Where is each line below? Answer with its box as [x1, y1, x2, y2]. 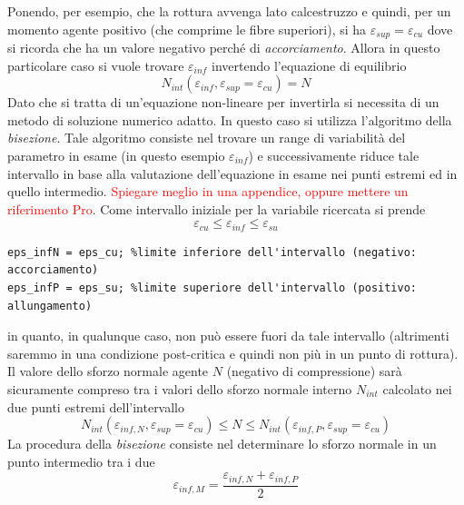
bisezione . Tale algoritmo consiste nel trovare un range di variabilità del [7, 128, 406, 147]
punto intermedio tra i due [7, 451, 155, 470]
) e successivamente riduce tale [248, 146, 420, 165]
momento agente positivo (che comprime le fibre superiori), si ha [7, 19, 367, 38]
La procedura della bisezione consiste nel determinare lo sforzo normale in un [7, 434, 437, 453]
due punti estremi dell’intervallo [7, 397, 185, 416]
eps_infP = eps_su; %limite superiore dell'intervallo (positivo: [7, 282, 418, 295]
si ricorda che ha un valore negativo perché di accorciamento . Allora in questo [7, 38, 440, 57]
